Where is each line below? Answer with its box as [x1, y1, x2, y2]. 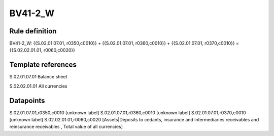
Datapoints [9, 96, 45, 105]
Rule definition [9, 27, 57, 35]
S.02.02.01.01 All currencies [9, 83, 67, 89]
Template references [9, 61, 77, 69]
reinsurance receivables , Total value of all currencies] [9, 124, 123, 130]
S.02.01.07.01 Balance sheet [9, 74, 67, 80]
